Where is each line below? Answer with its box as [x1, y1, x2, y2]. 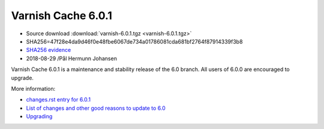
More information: [11, 85, 56, 92]
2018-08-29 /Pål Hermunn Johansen [26, 54, 117, 62]
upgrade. [11, 74, 34, 81]
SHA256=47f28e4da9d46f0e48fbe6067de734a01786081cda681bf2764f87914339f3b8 [26, 38, 243, 45]
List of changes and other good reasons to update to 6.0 [26, 105, 166, 112]
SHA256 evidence [26, 47, 71, 54]
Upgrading [26, 113, 53, 120]
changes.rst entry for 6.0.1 [26, 96, 91, 103]
